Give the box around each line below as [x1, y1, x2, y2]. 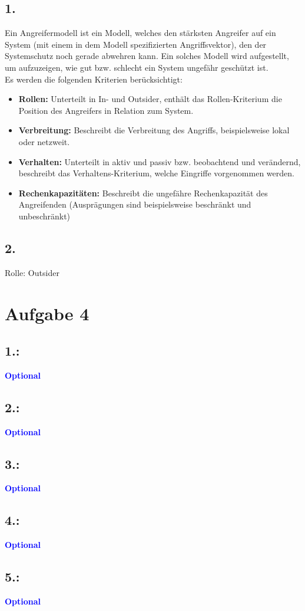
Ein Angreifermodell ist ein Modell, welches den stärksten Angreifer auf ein [5, 27, 276, 39]
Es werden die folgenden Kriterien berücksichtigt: [5, 73, 183, 85]
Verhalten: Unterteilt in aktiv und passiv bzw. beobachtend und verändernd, [18, 155, 301, 167]
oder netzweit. [18, 135, 70, 147]
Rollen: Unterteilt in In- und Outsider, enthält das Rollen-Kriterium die [18, 93, 282, 105]
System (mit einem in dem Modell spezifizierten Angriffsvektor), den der [5, 38, 267, 50]
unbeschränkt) [18, 209, 71, 222]
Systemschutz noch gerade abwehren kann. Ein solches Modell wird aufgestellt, [5, 50, 289, 62]
